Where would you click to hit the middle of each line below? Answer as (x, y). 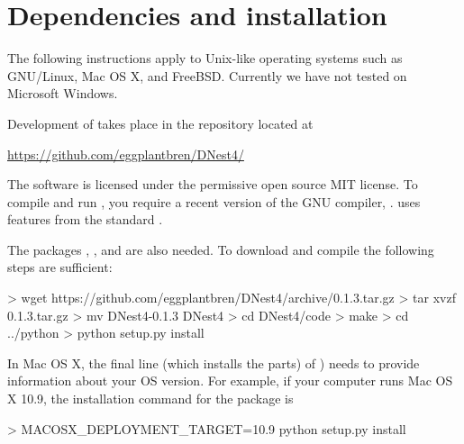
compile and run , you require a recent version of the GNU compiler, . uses (214, 201)
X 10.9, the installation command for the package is (150, 399)
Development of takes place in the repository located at (160, 123)
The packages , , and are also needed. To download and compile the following (221, 249)
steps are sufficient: (60, 267)
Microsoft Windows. (63, 93)
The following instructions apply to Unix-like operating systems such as (205, 58)
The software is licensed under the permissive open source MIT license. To (213, 184)
